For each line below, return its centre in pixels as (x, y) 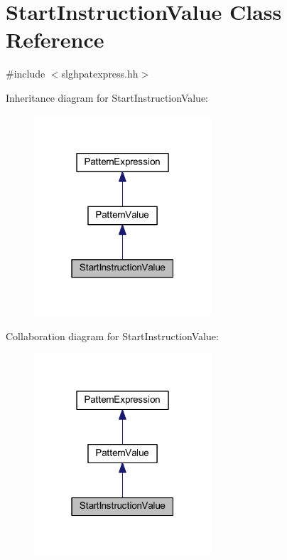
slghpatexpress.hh (100, 74)
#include (26, 74)
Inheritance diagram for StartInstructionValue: (107, 97)
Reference (55, 39)
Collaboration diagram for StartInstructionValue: (112, 336)
